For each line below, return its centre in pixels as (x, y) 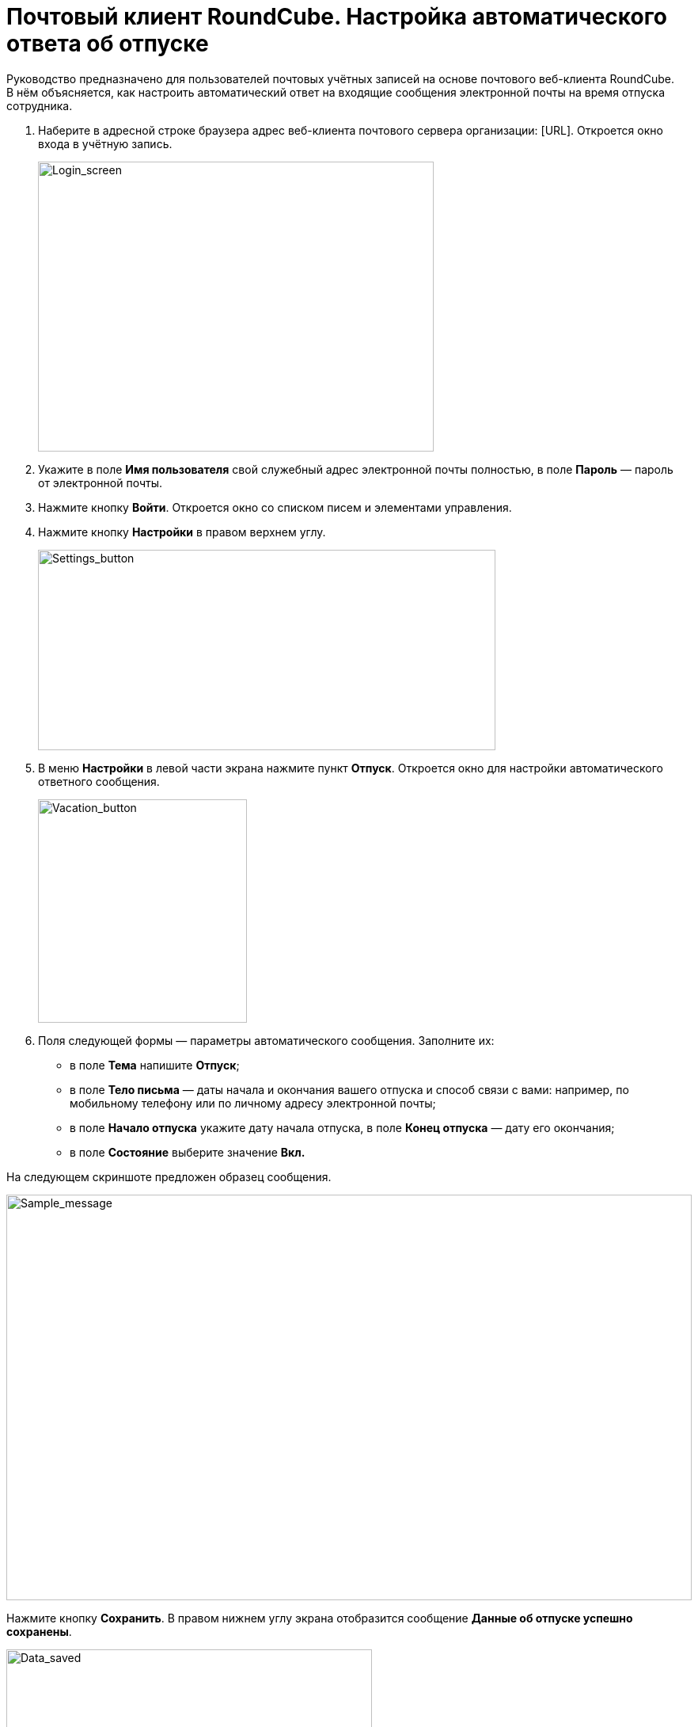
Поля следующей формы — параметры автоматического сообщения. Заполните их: (266, 1040)
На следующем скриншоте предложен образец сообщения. (169, 1176)
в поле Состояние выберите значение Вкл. (188, 1152)
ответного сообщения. (99, 781)
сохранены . (39, 1631)
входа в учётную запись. (105, 143)
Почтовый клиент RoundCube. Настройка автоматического (337, 17)
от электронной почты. (101, 482)
